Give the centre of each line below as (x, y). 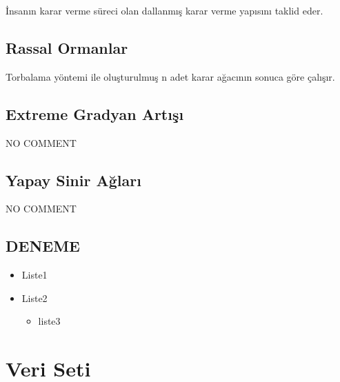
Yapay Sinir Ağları (73, 180)
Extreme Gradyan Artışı (95, 113)
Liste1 (34, 275)
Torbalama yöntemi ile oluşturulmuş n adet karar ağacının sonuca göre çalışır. (170, 76)
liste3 (49, 321)
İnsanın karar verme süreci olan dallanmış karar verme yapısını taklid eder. (164, 10)
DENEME (43, 246)
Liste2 (34, 298)
